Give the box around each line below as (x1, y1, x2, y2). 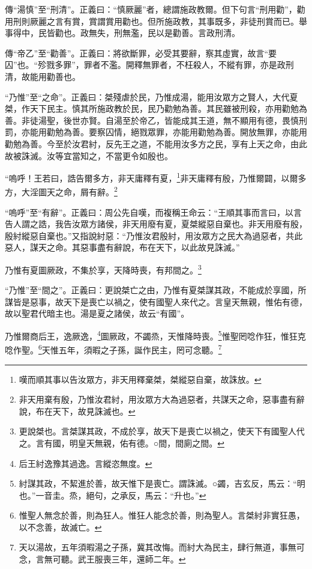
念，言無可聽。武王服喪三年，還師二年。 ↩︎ (19, 553, 186, 565)
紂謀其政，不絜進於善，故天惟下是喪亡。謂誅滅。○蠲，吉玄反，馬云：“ (19, 477, 297, 490)
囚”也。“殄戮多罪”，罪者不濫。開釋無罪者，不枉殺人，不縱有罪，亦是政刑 (5, 58, 294, 71)
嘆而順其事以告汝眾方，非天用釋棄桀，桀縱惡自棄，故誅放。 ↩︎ (19, 373, 262, 385)
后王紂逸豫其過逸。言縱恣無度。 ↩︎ (19, 457, 152, 469)
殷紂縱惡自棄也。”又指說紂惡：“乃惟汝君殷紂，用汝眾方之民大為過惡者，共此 (5, 229, 303, 242)
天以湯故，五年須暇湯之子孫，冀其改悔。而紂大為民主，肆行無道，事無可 (19, 541, 305, 553)
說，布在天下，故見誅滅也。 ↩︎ (19, 404, 136, 417)
